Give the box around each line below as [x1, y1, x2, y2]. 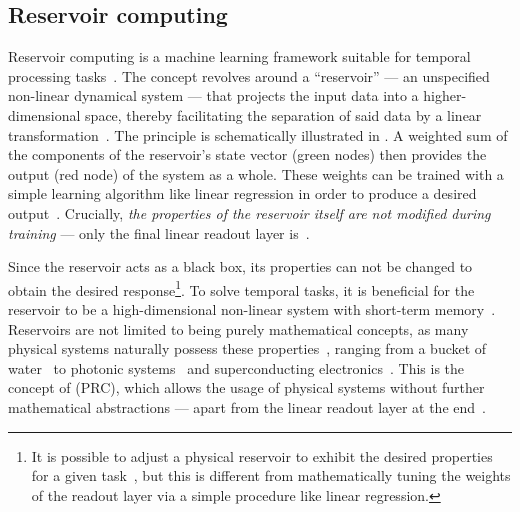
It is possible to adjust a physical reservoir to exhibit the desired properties [31, 445, 493, 466]
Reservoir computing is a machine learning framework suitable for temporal [8, 46, 471, 67]
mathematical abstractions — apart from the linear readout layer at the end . [8, 396, 486, 417]
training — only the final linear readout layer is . [8, 222, 310, 243]
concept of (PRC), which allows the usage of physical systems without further [8, 377, 485, 398]
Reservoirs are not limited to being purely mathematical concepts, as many [8, 318, 469, 339]
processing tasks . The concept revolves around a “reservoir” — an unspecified [8, 65, 490, 86]
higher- [423, 85, 467, 106]
